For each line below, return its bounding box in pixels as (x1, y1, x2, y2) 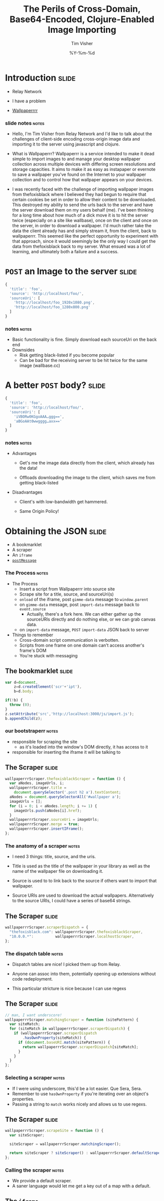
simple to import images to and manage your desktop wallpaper (12, 156, 141, 162)
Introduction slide (5, 72, 76, 83)
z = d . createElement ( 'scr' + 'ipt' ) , (14, 684, 82, 689)
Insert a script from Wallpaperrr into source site (19, 586, 115, 592)
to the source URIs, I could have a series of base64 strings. (12, 898, 132, 904)
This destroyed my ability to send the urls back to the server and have (12, 202, 153, 208)
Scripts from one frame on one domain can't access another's (19, 642, 145, 648)
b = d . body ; (14, 689, 34, 694)
